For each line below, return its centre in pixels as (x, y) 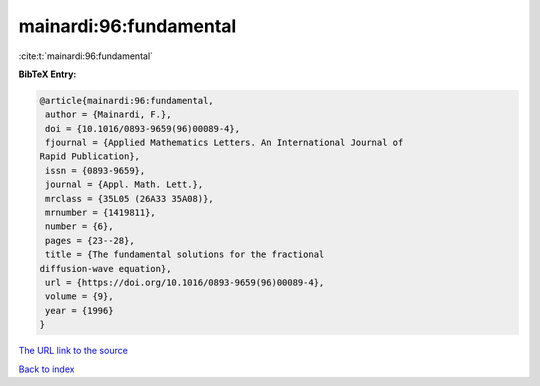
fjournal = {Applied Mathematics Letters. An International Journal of (224, 143)
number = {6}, (79, 226)
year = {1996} (79, 310)
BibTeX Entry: (47, 74)
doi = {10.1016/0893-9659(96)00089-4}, (142, 128)
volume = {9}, (79, 296)
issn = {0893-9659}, (95, 170)
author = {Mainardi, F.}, (108, 114)
